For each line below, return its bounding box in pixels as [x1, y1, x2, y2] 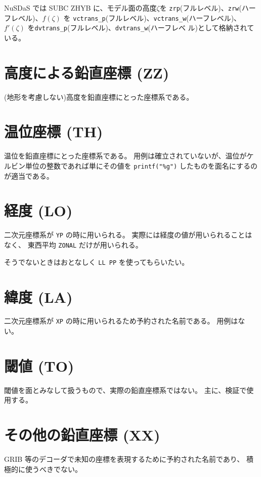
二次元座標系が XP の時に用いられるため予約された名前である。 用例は [4, 315, 238, 326]
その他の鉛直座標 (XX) [4, 424, 160, 445]
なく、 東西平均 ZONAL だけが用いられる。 [4, 240, 143, 250]
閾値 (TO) [4, 355, 74, 376]
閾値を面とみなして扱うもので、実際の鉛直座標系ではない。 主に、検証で [4, 384, 247, 395]
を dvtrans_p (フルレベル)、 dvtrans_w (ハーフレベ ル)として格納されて [27, 22, 254, 33]
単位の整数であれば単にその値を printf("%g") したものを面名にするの [25, 161, 257, 171]
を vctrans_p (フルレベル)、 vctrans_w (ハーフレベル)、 [63, 12, 241, 23]
